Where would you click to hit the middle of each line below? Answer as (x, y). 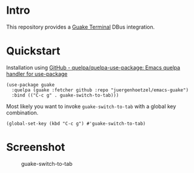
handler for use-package (37, 74)
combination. (22, 112)
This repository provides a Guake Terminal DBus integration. (81, 27)
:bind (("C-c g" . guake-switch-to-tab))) (65, 95)
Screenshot (36, 147)
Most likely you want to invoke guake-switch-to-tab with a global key (91, 106)
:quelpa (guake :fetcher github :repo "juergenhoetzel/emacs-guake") (100, 90)
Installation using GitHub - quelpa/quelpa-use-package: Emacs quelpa (93, 67)
